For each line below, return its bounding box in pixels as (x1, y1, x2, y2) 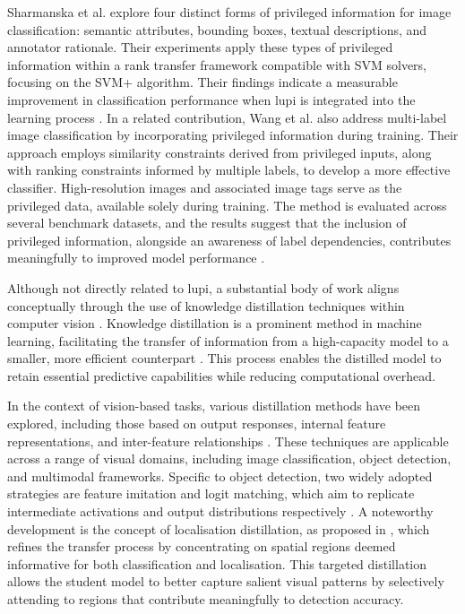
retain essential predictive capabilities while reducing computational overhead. (7, 366, 435, 385)
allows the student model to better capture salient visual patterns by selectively (7, 572, 444, 591)
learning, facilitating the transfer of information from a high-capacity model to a (7, 331, 449, 350)
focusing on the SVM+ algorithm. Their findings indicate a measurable (7, 73, 398, 91)
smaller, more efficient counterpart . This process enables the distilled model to (7, 349, 442, 368)
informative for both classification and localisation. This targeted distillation (7, 554, 427, 573)
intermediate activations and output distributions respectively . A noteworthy (7, 502, 434, 521)
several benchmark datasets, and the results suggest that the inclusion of (7, 213, 407, 232)
